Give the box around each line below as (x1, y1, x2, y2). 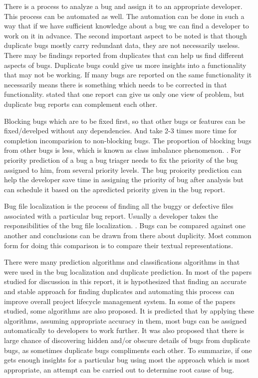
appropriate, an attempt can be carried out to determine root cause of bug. (4, 364, 235, 375)
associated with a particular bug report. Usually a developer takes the (4, 210, 218, 221)
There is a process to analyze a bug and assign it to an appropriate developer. (4, 1, 243, 11)
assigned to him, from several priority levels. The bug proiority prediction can (4, 164, 242, 175)
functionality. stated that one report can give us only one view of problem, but (4, 89, 245, 99)
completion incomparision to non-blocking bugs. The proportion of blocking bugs (4, 135, 252, 145)
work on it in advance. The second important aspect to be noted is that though (4, 30, 247, 40)
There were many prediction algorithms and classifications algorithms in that (4, 257, 240, 267)
